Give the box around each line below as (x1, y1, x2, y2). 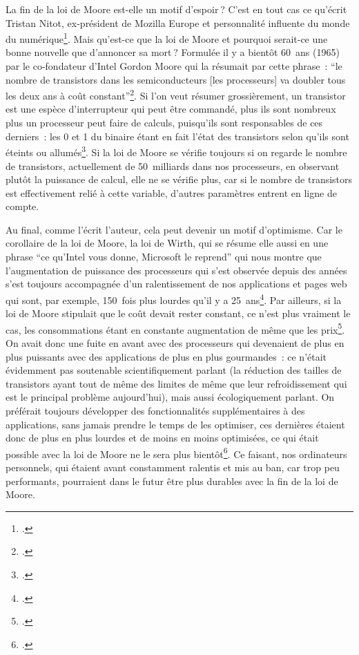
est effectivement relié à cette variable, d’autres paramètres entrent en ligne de (6, 185, 337, 200)
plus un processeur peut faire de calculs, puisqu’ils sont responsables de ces (6, 115, 323, 130)
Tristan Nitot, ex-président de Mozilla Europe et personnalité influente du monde (6, 15, 350, 30)
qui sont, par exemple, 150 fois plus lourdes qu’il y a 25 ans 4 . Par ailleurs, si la (6, 290, 342, 307)
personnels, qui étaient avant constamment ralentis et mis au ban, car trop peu (6, 459, 340, 474)
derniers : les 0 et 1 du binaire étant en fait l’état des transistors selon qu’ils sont (6, 129, 349, 143)
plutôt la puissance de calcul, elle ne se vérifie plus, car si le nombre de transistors (6, 172, 353, 187)
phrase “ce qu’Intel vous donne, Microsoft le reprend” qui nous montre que (6, 249, 322, 264)
